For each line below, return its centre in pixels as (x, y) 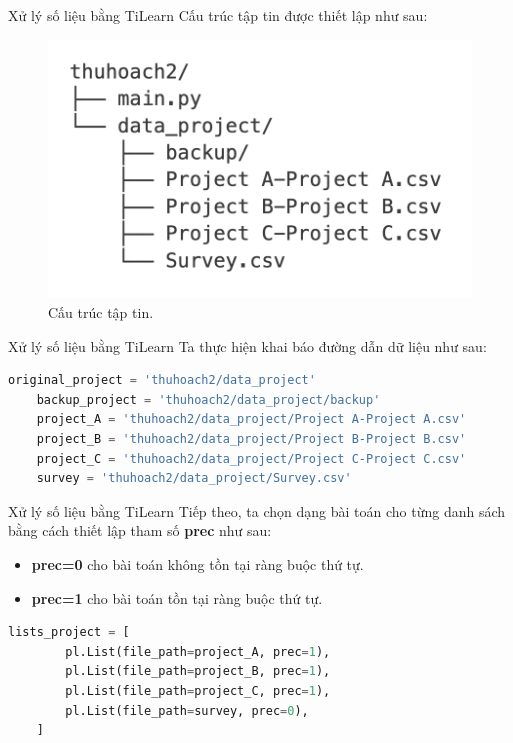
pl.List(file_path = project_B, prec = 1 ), (198, 671)
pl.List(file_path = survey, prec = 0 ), (187, 710)
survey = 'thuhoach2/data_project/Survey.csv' (194, 478)
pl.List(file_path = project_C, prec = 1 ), (198, 690)
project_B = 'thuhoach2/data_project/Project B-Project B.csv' (251, 439)
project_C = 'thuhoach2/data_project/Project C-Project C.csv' (251, 458)
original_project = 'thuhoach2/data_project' (162, 380)
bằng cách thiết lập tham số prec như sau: (140, 530)
